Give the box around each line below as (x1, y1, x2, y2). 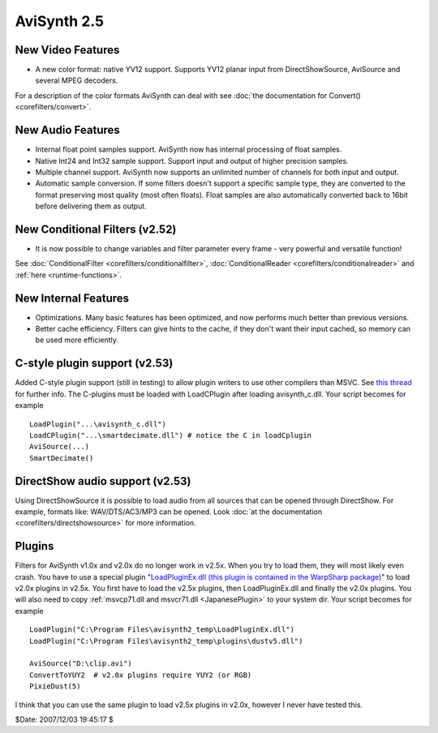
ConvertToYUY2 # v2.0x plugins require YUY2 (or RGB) (29, 670, 252, 679)
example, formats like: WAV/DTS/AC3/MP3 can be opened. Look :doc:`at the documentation (15, 507, 323, 517)
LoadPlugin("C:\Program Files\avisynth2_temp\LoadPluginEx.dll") (29, 625, 295, 634)
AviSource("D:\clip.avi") (29, 659, 133, 668)
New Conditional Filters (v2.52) (15, 222, 177, 236)
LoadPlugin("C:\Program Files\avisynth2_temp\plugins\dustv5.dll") (29, 637, 303, 645)
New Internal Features (15, 291, 130, 305)
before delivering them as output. (35, 201, 148, 211)
